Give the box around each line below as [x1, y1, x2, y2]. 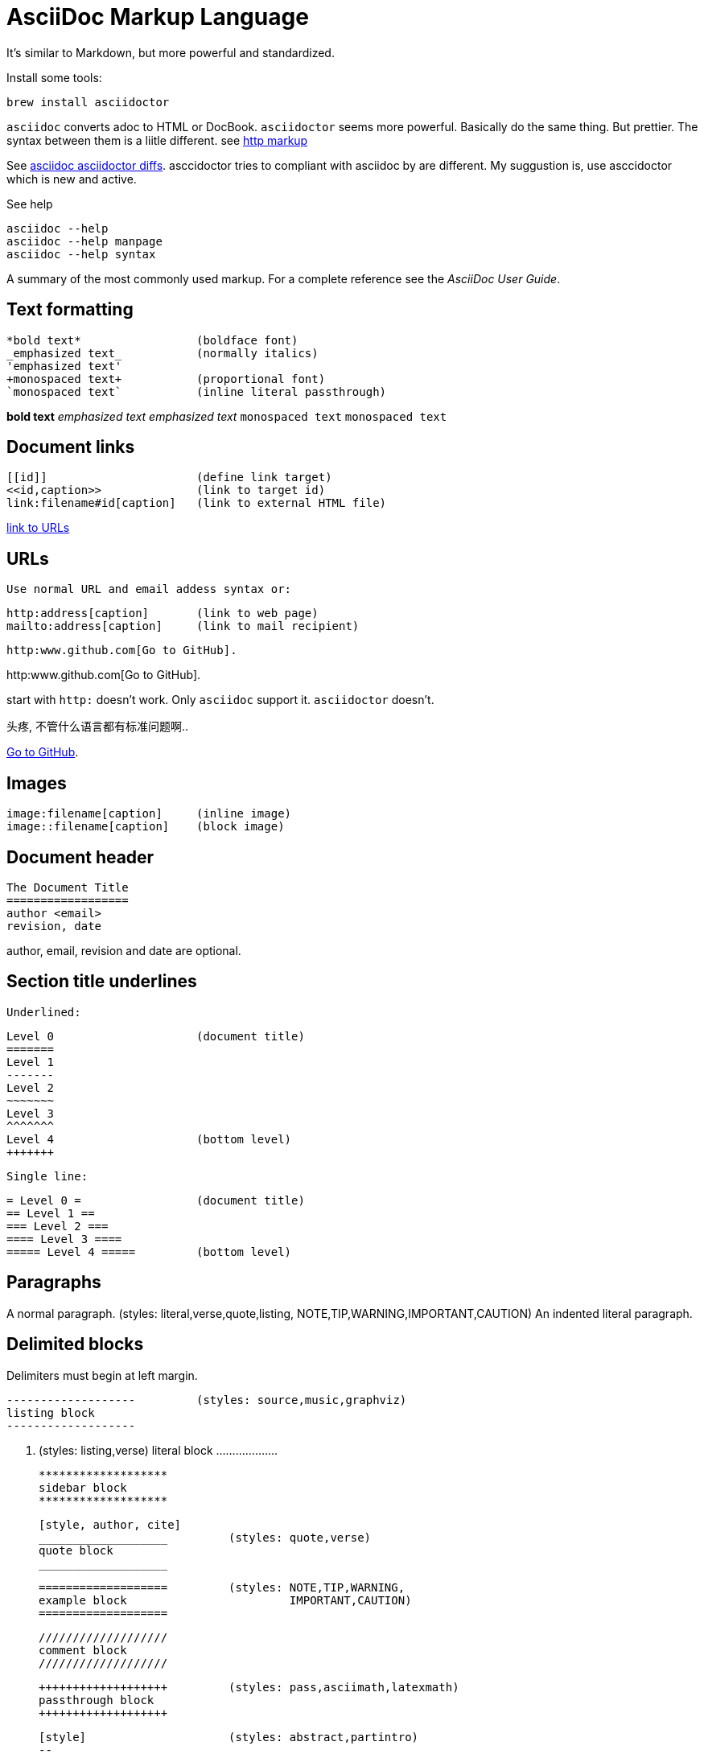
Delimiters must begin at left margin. [6, 1368, 198, 1382]
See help [6, 196, 53, 211]
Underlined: [6, 1005, 81, 1019]
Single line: [6, 1169, 89, 1183]
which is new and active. [6, 171, 137, 186]
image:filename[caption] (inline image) [6, 807, 292, 821]
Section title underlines [6, 971, 197, 992]
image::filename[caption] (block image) [6, 820, 285, 834]
